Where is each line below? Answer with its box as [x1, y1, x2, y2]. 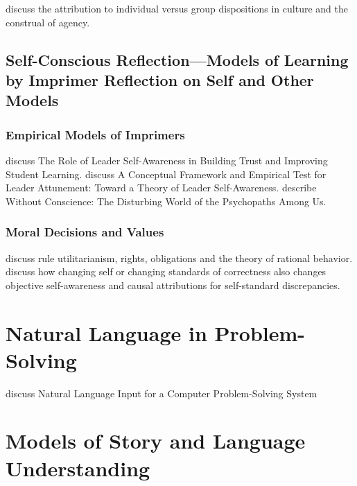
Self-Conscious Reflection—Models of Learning [6, 49, 349, 70]
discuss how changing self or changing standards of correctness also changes [6, 264, 326, 279]
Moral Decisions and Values [6, 223, 164, 241]
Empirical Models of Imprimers [6, 125, 185, 143]
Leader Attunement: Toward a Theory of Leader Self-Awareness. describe [6, 180, 317, 195]
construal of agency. [6, 15, 90, 29]
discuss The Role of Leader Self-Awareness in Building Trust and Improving [6, 153, 328, 167]
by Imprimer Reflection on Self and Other [6, 69, 314, 90]
